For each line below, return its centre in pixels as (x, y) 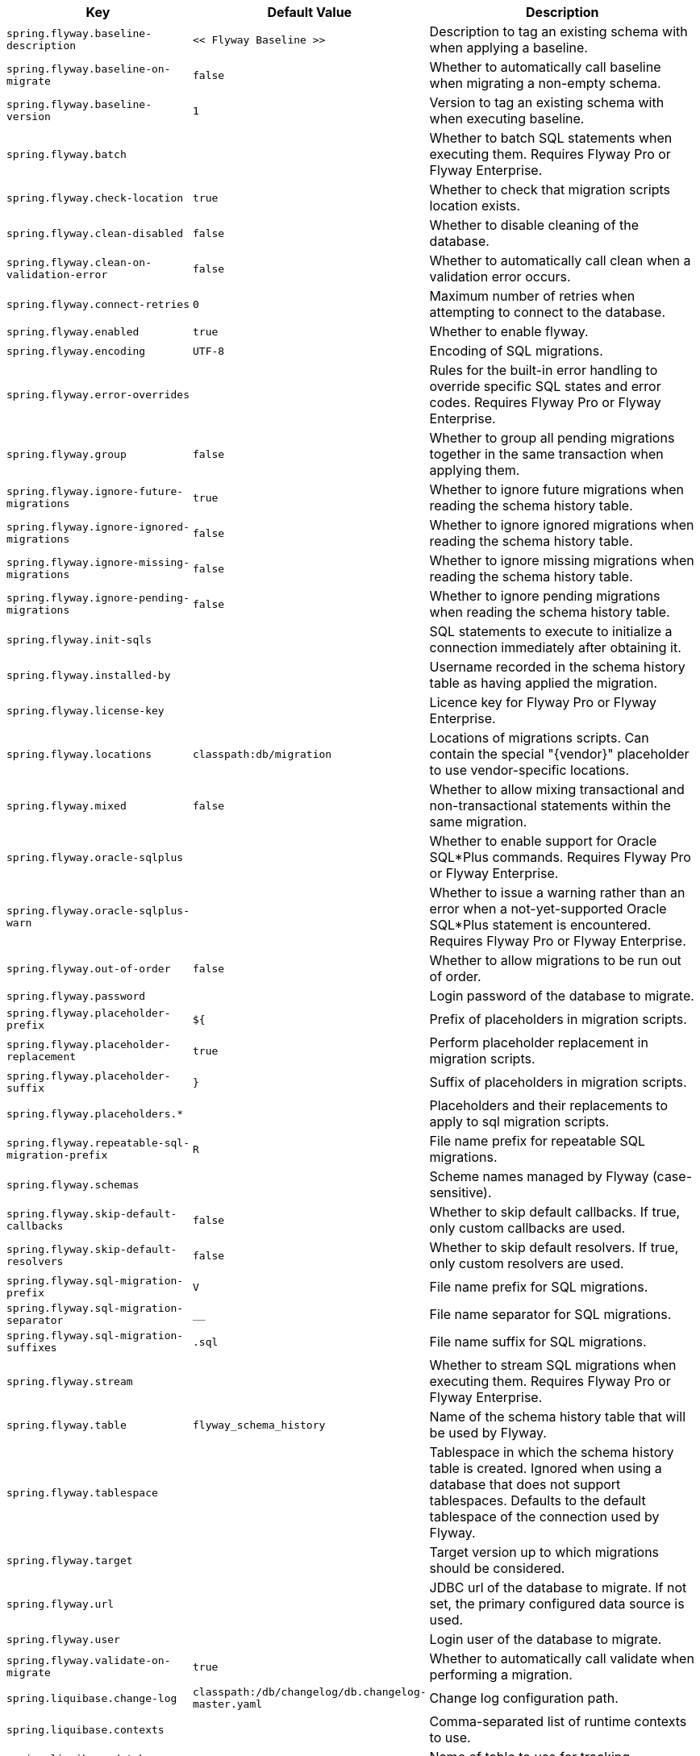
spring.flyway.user (63, 1639)
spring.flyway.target (70, 1560)
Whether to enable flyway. (509, 331)
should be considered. (497, 1568)
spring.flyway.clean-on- (79, 262)
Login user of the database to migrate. (546, 1639)
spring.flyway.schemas (73, 1184)
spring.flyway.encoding (76, 351)
